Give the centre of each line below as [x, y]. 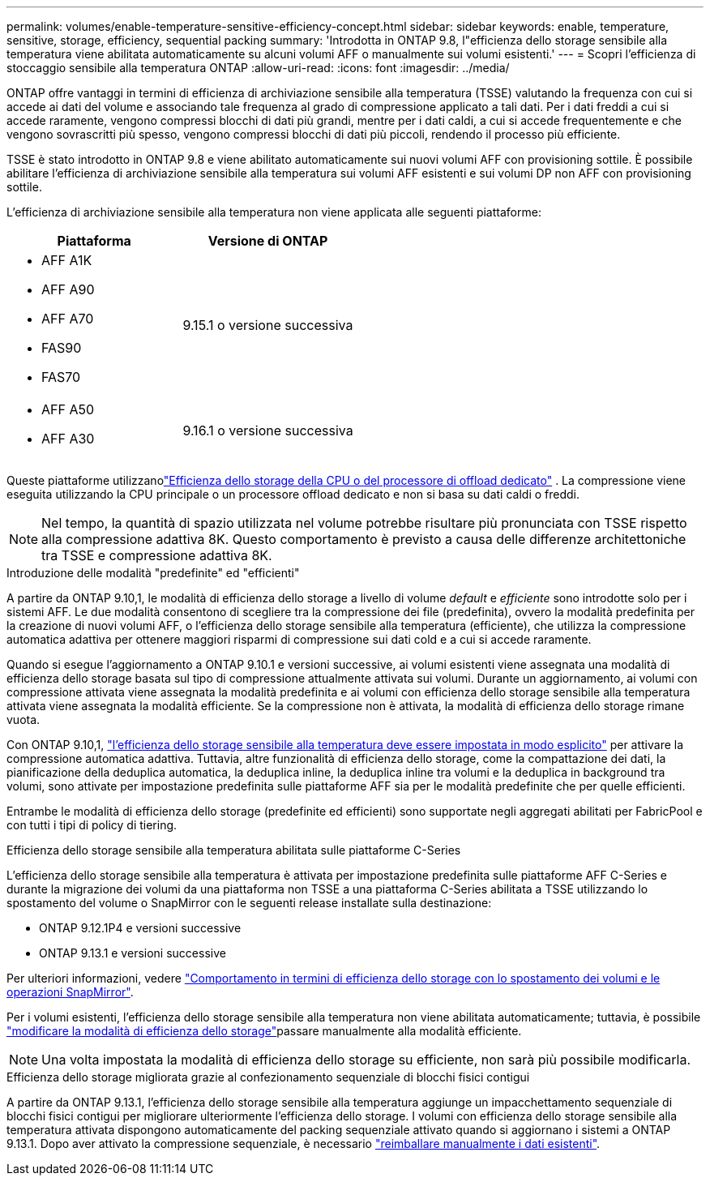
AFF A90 [68, 289]
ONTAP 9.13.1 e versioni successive [133, 953]
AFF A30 [68, 439]
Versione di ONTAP [268, 241]
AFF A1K [67, 260]
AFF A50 [68, 409]
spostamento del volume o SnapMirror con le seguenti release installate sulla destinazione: [249, 903]
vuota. [24, 719]
